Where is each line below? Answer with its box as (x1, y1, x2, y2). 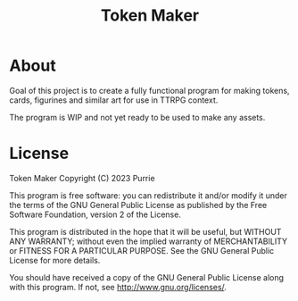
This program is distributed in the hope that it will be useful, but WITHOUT (9, 226, 282, 237)
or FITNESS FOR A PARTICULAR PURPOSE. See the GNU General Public (9, 245, 275, 255)
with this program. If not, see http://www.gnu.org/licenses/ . (9, 281, 228, 292)
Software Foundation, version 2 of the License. (9, 209, 181, 220)
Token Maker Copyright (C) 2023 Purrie (9, 172, 155, 183)
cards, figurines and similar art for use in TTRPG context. (9, 95, 219, 105)
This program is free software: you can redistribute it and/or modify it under (9, 189, 287, 201)
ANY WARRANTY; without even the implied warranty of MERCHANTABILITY (9, 236, 288, 247)
